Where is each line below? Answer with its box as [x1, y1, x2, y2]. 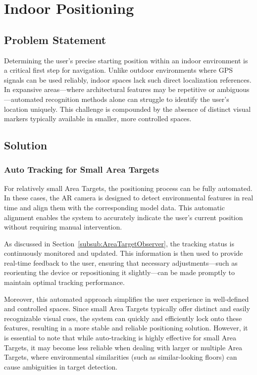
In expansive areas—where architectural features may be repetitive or [4, 84, 215, 94]
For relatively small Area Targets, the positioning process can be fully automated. [4, 183, 253, 193]
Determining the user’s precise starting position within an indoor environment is [4, 55, 248, 65]
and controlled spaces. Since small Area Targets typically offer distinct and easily [4, 303, 250, 314]
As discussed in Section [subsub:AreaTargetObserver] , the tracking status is [4, 238, 234, 248]
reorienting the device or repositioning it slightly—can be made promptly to [4, 267, 235, 278]
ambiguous [217, 84, 250, 94]
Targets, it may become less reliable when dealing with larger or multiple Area [4, 342, 243, 352]
